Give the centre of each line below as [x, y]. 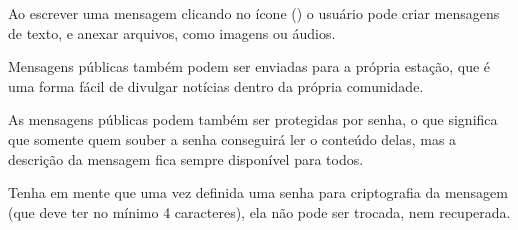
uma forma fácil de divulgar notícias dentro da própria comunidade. [216, 85]
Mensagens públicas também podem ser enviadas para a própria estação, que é [249, 66]
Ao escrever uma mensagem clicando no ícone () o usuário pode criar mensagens [254, 13]
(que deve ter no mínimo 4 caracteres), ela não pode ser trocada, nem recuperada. [259, 211]
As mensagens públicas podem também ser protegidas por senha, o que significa [253, 119]
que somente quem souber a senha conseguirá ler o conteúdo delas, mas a [232, 138]
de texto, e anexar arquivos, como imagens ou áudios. [172, 32]
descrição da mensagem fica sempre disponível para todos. [186, 158]
